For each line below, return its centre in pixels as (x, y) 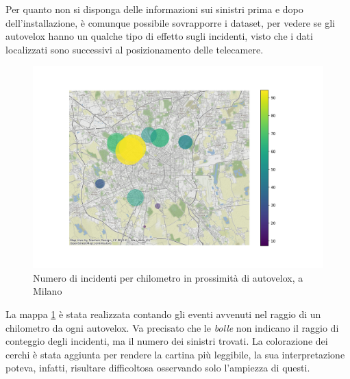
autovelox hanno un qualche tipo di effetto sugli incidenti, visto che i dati (159, 36)
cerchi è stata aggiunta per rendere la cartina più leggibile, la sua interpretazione (175, 354)
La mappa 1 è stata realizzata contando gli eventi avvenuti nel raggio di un (163, 314)
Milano (48, 291)
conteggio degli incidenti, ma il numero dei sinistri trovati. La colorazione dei (167, 341)
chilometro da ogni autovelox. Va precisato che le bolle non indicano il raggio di (172, 327)
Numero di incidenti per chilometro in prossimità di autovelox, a (168, 277)
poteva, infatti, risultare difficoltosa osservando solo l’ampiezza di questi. (158, 368)
